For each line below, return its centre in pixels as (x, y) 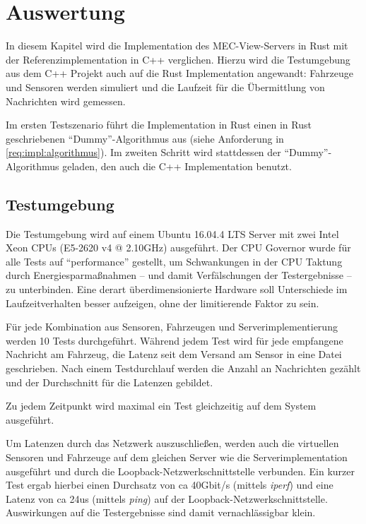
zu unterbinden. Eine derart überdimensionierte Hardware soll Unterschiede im (177, 289)
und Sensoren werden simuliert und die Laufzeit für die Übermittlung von (165, 87)
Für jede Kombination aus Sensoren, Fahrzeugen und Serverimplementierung (172, 327)
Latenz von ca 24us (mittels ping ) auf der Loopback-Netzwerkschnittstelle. (167, 498)
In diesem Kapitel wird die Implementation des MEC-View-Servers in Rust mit (177, 46)
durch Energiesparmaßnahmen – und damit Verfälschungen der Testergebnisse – (179, 275)
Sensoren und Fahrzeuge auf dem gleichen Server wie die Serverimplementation (177, 457)
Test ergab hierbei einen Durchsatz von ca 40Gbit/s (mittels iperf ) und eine (170, 485)
